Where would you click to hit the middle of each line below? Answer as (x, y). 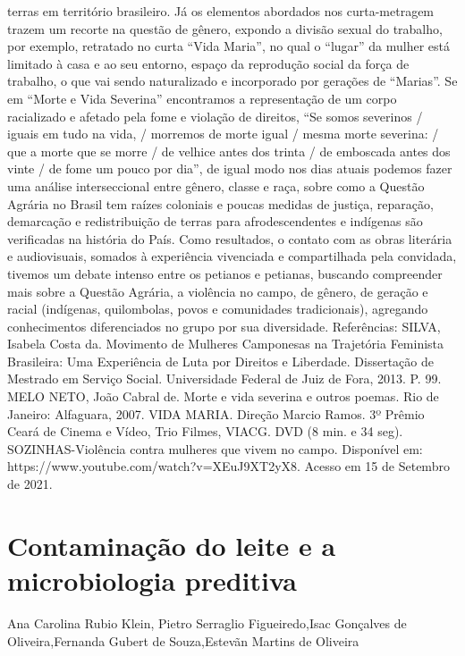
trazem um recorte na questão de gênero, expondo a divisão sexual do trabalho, (225, 28)
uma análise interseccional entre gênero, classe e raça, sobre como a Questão (216, 185)
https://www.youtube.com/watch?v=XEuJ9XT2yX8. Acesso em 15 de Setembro (228, 466)
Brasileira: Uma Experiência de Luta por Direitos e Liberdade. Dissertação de (220, 361)
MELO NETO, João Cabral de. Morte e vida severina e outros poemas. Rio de (223, 396)
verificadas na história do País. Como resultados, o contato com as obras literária (230, 238)
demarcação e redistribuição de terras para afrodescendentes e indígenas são (215, 221)
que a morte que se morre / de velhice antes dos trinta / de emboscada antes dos (229, 151)
